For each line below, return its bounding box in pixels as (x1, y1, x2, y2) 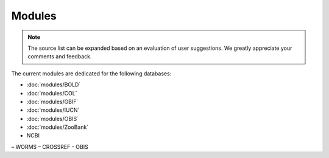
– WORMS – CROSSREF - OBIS (11, 143, 88, 150)
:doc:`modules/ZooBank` (26, 123, 89, 131)
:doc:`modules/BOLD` (26, 81, 81, 88)
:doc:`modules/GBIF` (26, 98, 79, 105)
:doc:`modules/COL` (26, 89, 77, 97)
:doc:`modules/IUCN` (26, 106, 80, 114)
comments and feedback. (27, 53, 92, 60)
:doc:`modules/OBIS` (26, 115, 79, 122)
